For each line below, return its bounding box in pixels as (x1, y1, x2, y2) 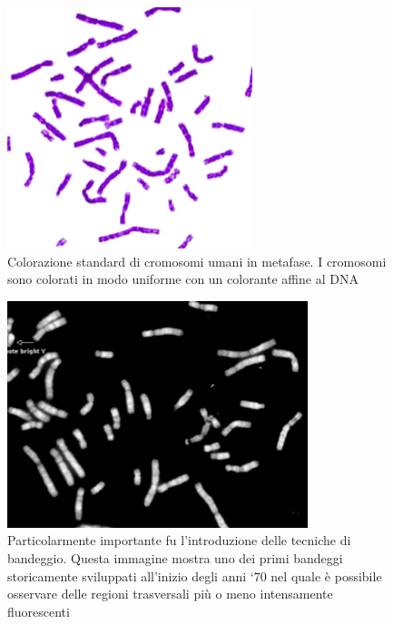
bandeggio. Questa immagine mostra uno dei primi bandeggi (7, 548, 343, 567)
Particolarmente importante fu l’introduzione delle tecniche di (7, 531, 351, 550)
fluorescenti (7, 601, 70, 620)
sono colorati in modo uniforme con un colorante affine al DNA (7, 269, 359, 288)
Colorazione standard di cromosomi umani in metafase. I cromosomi (7, 251, 387, 270)
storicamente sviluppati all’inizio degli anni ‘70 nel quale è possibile (7, 566, 382, 585)
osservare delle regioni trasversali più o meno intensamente (7, 584, 333, 603)
